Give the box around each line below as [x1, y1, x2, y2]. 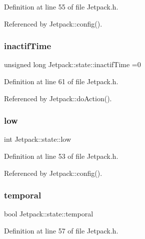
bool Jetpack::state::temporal [4, 208, 93, 219]
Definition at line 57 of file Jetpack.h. [4, 225, 118, 235]
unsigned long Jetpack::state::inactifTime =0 [4, 59, 141, 70]
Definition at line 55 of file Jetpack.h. [4, 2, 118, 12]
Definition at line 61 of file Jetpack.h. [4, 76, 118, 86]
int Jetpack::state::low [4, 134, 71, 144]
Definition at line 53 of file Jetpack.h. [4, 151, 118, 161]
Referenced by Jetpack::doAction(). [4, 93, 112, 103]
